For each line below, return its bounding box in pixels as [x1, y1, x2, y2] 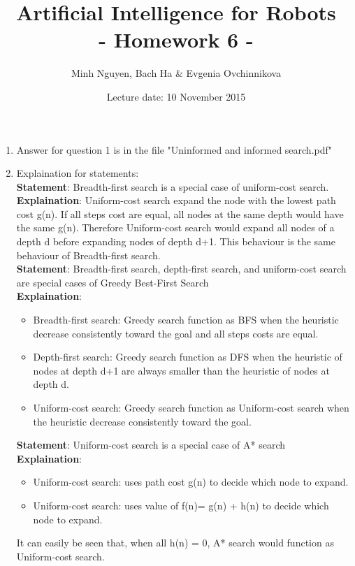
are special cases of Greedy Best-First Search [16, 275, 209, 289]
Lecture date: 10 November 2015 [106, 89, 246, 103]
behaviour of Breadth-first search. [16, 247, 161, 262]
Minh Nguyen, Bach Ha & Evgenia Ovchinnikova [71, 66, 282, 80]
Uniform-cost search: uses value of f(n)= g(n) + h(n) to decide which [33, 498, 329, 512]
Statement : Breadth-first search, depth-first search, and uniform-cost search [16, 261, 347, 276]
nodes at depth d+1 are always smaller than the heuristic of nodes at [33, 363, 330, 377]
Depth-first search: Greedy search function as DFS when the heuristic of [33, 349, 342, 364]
